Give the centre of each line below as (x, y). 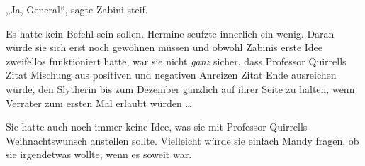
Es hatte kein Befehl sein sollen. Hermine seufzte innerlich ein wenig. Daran (170, 33)
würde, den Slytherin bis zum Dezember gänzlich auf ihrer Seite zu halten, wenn (180, 88)
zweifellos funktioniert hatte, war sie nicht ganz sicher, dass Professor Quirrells (176, 61)
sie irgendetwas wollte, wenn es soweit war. (99, 154)
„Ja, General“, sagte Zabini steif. (77, 9)
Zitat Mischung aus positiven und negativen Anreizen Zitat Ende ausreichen (171, 75)
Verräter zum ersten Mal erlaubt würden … (99, 103)
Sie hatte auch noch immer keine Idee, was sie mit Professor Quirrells (157, 127)
